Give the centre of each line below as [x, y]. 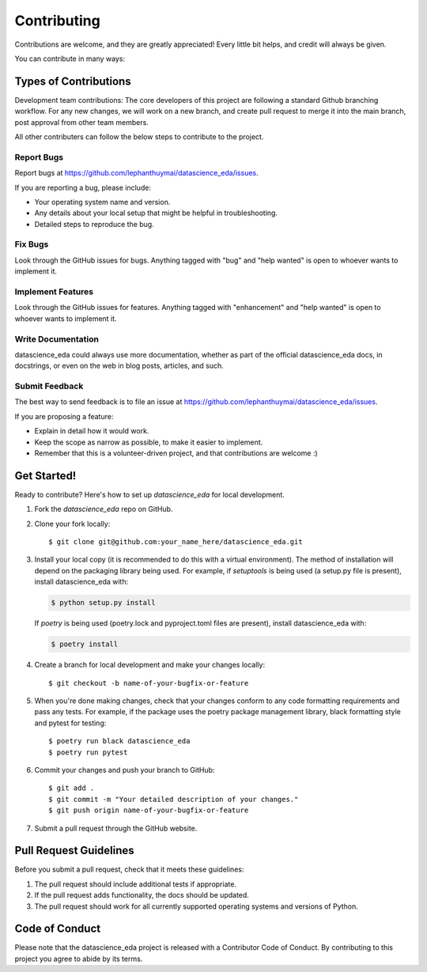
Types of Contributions [73, 81]
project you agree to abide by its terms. [79, 959]
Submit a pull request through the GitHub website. [116, 828]
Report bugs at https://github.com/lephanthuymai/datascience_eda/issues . [136, 173]
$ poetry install [85, 644]
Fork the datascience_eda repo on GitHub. [104, 509]
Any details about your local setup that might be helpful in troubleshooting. [156, 213]
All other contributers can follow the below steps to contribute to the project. [139, 137]
